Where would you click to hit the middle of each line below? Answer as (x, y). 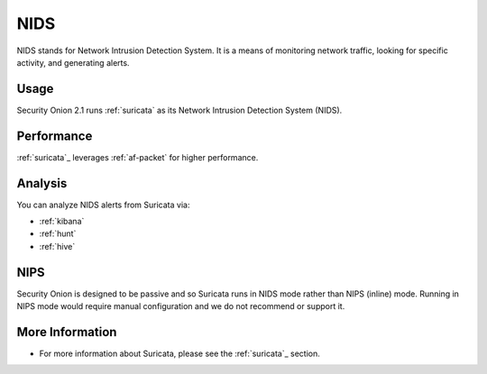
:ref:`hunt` (58, 233)
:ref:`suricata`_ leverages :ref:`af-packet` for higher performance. (138, 157)
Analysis (42, 183)
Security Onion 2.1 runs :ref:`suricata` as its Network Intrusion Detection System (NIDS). (179, 110)
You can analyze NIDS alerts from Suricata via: (103, 205)
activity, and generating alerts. (73, 62)
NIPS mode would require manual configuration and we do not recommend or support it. (181, 306)
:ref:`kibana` (62, 222)
